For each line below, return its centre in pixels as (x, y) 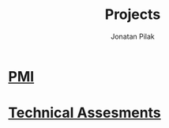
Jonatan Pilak (133, 36)
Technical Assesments (85, 113)
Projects (133, 15)
